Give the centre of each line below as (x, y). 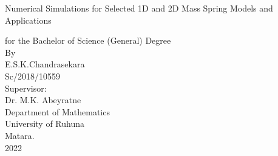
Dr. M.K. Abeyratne (43, 100)
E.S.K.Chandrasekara (45, 64)
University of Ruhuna (45, 124)
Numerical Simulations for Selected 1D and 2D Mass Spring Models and (139, 8)
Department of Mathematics (57, 111)
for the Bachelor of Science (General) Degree (88, 40)
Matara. (20, 135)
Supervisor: (26, 88)
